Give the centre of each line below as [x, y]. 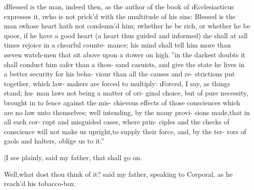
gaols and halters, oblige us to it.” [54, 141]
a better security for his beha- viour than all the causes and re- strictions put [119, 74]
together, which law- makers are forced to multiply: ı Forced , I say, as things [117, 83]
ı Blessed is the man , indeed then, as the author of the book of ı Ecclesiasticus [119, 6]
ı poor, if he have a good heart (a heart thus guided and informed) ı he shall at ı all [126, 35]
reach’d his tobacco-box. [40, 183]
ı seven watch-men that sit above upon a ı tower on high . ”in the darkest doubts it [125, 54]
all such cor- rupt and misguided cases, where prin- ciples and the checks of [117, 122]
